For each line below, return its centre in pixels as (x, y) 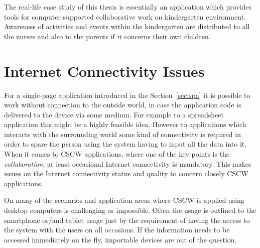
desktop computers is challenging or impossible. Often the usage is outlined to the (130, 210)
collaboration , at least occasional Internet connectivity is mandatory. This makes (128, 163)
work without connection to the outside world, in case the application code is (123, 105)
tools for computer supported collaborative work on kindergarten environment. (125, 16)
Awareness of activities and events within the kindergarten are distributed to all (127, 26)
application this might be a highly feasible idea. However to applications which (125, 124)
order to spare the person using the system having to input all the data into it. (125, 144)
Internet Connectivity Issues (104, 71)
